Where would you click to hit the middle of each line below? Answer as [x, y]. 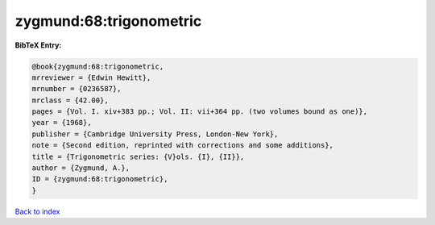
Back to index [37, 211]
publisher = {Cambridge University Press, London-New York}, [155, 134]
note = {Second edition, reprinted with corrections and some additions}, [183, 146]
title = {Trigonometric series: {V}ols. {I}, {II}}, [138, 156]
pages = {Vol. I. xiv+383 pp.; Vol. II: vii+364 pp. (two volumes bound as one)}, [200, 112]
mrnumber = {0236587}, [77, 89]
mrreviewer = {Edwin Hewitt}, [91, 77]
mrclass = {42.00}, [70, 100]
